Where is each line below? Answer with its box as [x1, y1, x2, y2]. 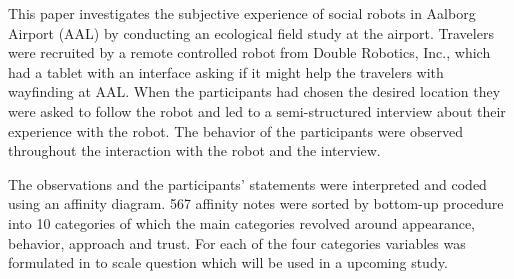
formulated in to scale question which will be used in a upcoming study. [8, 252, 448, 273]
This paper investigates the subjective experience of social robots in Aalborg [8, 3, 476, 23]
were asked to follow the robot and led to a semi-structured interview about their [8, 100, 506, 121]
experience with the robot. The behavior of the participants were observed [8, 120, 463, 141]
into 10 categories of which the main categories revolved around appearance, [8, 212, 475, 233]
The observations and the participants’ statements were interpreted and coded [8, 173, 487, 194]
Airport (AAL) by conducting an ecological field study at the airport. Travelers [8, 22, 494, 43]
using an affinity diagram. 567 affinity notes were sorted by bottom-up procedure [8, 193, 504, 214]
